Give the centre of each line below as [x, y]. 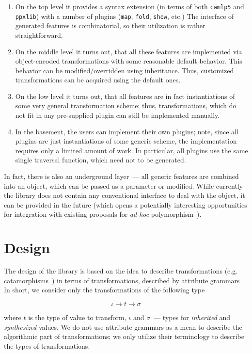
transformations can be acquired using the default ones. [98, 80]
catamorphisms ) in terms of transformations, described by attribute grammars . [125, 280]
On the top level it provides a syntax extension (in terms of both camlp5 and [130, 6]
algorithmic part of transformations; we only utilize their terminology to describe [124, 336]
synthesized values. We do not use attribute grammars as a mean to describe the [123, 327]
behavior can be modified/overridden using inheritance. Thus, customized [125, 70]
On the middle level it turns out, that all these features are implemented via [129, 51]
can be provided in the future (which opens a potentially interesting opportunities [126, 204]
